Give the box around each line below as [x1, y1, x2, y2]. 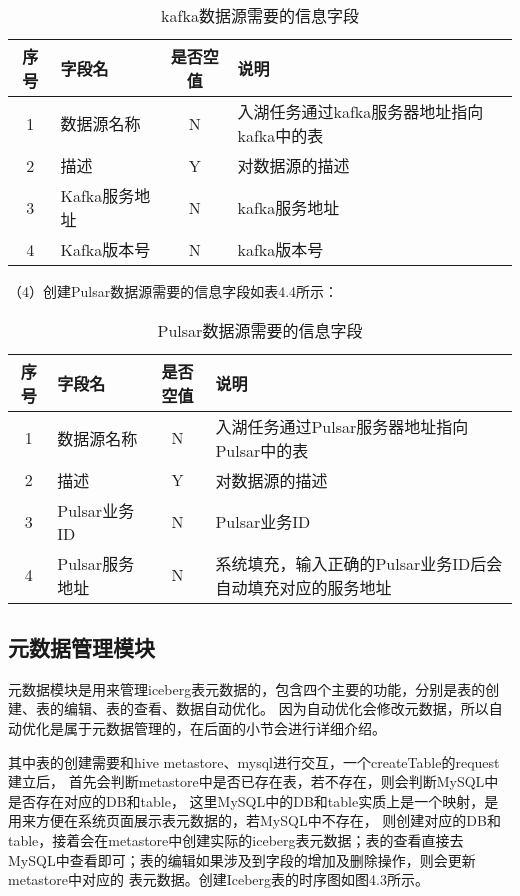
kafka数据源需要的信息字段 [161, 4, 359, 27]
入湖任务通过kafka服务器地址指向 [237, 100, 484, 123]
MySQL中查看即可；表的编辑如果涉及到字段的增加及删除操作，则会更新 [8, 849, 476, 870]
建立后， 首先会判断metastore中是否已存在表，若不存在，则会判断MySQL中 [8, 771, 499, 792]
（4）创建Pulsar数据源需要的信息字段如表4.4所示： [8, 281, 339, 301]
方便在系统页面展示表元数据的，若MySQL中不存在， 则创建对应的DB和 [35, 810, 501, 831]
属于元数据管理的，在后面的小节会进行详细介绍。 [63, 717, 386, 738]
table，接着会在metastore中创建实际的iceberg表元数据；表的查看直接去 [8, 829, 464, 850]
